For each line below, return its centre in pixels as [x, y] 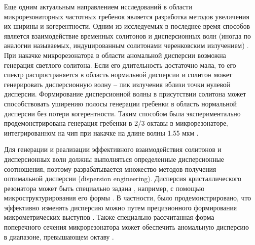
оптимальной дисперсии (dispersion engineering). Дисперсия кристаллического [123, 178]
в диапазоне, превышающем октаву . [59, 236]
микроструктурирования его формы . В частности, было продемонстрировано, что [127, 198]
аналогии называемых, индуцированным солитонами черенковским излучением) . [127, 45]
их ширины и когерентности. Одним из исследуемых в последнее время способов [127, 26]
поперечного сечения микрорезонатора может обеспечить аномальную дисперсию [127, 227]
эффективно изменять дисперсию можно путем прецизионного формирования [121, 207]
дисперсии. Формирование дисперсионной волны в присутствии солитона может [125, 94]
